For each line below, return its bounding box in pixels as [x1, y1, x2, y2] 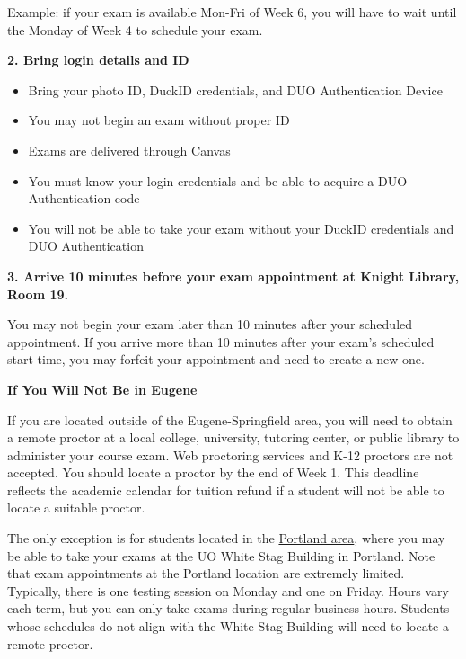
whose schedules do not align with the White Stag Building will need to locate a [7, 617, 449, 636]
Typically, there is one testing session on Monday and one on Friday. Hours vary [7, 581, 449, 600]
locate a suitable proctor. [7, 498, 145, 517]
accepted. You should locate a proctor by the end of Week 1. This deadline [7, 463, 419, 482]
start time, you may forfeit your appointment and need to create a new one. [7, 350, 425, 369]
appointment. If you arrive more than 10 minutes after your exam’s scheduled [7, 332, 435, 351]
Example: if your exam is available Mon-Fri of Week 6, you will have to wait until [7, 3, 457, 21]
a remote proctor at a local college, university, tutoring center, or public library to [7, 428, 460, 447]
